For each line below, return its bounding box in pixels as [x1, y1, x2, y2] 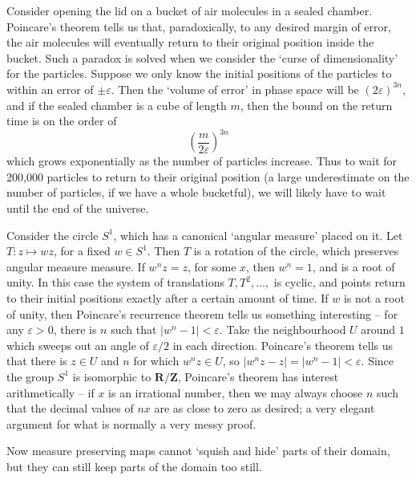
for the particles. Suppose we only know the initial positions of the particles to [6, 65, 392, 82]
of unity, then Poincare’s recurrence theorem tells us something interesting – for [6, 305, 398, 322]
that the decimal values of [6, 400, 134, 417]
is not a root [343, 290, 405, 306]
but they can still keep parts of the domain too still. [6, 458, 262, 474]
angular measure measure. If [6, 258, 145, 275]
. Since [361, 352, 394, 369]
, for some [187, 258, 236, 275]
